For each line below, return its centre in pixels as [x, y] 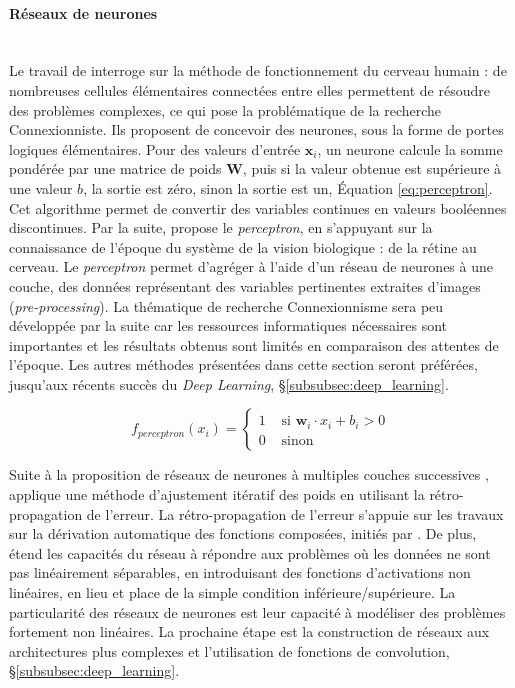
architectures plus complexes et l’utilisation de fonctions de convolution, [229, 650]
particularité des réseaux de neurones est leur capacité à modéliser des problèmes [257, 611]
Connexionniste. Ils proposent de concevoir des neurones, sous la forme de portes [256, 129]
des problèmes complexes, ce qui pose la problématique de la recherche [225, 109]
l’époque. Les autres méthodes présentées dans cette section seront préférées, [243, 364]
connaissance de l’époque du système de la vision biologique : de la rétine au [243, 246]
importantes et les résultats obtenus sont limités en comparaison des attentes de [254, 344]
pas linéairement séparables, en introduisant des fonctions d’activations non [240, 572]
